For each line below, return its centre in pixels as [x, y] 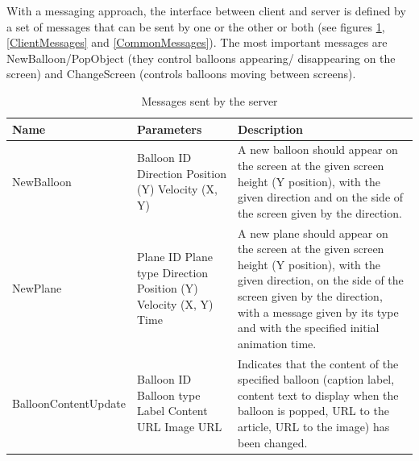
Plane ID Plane [175, 257]
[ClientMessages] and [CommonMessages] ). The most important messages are [197, 42]
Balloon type [169, 395]
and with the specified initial [308, 328]
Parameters [170, 129]
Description [270, 129]
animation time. [277, 343]
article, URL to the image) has [313, 426]
